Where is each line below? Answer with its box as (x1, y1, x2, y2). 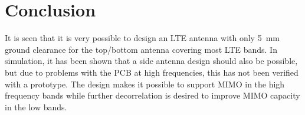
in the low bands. (5, 100, 67, 113)
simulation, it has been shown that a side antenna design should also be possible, (5, 55, 298, 67)
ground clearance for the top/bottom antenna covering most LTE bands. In (5, 43, 277, 55)
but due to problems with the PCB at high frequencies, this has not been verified (5, 66, 299, 78)
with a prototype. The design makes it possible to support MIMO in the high (5, 77, 285, 90)
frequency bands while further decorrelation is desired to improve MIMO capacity (5, 89, 300, 102)
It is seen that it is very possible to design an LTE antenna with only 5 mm (5, 32, 280, 44)
